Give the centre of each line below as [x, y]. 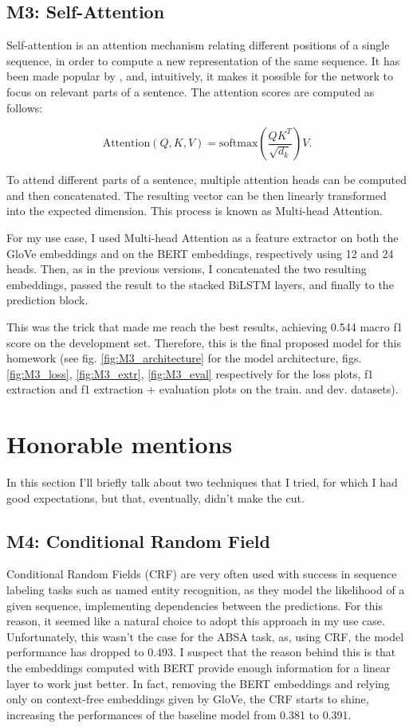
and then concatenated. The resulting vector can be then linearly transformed [197, 195]
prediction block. [47, 300]
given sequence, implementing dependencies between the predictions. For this [195, 605]
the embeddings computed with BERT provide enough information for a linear [199, 667]
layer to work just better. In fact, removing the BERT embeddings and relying [198, 683]
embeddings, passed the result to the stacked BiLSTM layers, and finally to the [200, 284]
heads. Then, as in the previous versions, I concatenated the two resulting [187, 269]
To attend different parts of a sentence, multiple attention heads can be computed [206, 180]
